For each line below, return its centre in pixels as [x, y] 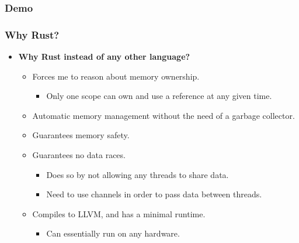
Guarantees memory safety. [81, 135]
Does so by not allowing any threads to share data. [138, 174]
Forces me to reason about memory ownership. [116, 76]
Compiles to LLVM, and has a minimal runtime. [119, 213]
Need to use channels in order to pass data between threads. [154, 194]
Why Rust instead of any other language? [104, 57]
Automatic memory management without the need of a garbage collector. [164, 115]
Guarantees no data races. [79, 155]
